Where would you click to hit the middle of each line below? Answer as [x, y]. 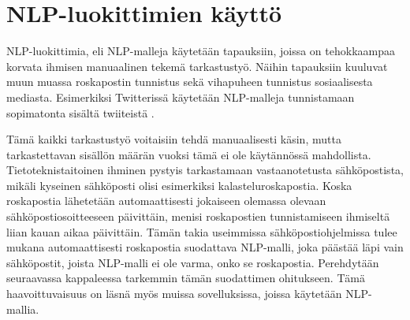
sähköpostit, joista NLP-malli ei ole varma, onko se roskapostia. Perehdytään [193, 262]
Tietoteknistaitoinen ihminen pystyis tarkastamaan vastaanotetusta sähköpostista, [205, 170]
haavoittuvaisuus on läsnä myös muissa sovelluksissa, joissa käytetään [174, 294]
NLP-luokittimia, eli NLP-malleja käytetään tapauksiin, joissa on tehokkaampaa [201, 51]
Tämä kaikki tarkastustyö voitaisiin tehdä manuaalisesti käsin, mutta [174, 139]
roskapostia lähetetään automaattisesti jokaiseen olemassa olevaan [166, 201]
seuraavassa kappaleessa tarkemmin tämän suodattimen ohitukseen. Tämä [186, 278]
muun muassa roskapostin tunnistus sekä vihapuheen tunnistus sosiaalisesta [190, 82]
